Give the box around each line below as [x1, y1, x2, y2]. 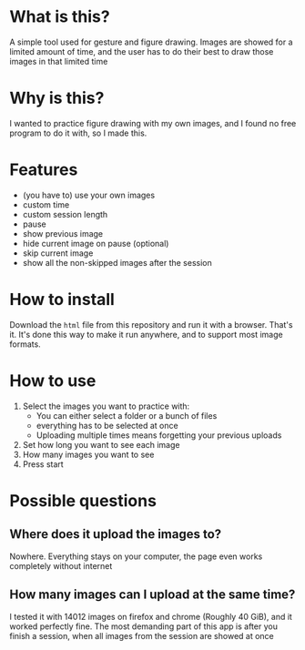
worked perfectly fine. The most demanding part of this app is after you [9, 621, 278, 632]
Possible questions [9, 490, 158, 511]
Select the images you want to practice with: [22, 401, 190, 411]
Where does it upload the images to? [9, 526, 222, 543]
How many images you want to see [22, 449, 155, 460]
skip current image [22, 248, 94, 259]
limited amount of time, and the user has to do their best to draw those [9, 46, 274, 56]
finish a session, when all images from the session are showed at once [9, 630, 275, 641]
